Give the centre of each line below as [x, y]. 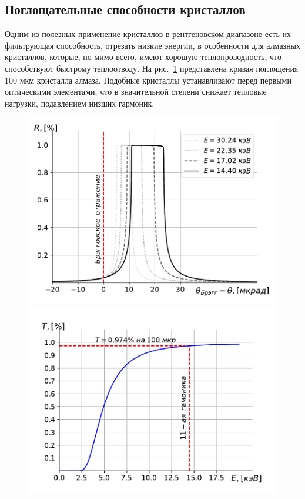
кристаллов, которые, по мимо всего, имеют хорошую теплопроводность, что [143, 57]
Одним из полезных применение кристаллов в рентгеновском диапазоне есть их [148, 34]
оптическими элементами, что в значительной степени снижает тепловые [136, 92]
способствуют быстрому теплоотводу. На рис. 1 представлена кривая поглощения [152, 68]
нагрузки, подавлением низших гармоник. [80, 103]
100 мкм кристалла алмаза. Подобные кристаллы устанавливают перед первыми [148, 80]
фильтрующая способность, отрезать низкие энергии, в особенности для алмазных [153, 45]
